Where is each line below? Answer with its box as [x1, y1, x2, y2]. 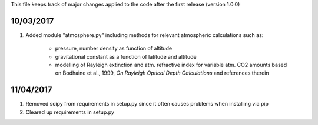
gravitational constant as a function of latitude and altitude [55, 53, 197, 60]
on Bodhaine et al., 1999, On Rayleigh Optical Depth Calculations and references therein [55, 69, 269, 76]
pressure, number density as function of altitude [55, 45, 173, 52]
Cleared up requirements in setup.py [25, 109, 115, 116]
